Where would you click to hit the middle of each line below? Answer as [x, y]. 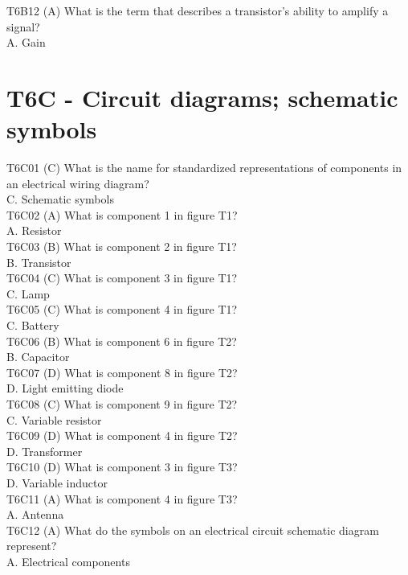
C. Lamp [28, 293]
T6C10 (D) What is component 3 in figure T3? [122, 467]
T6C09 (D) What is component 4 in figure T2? [122, 435]
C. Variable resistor [54, 419]
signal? [23, 26]
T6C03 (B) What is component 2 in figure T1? [122, 246]
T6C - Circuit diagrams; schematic [202, 97]
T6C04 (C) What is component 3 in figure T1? [122, 278]
